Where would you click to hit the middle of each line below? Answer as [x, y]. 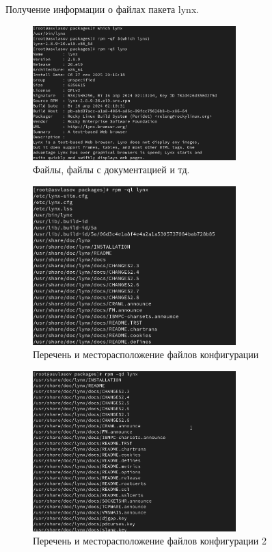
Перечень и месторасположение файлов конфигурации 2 [150, 541]
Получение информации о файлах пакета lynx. [103, 9]
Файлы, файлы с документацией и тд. [111, 170]
